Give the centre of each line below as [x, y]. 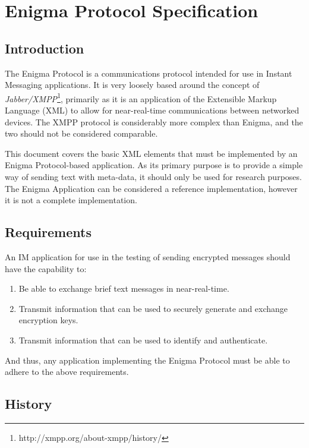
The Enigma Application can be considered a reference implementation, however [151, 188]
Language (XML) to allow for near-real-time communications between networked [152, 110]
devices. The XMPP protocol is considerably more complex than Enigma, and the [154, 122]
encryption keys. [48, 320]
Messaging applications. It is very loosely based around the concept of [132, 85]
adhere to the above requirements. [67, 372]
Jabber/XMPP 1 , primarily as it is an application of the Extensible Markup [141, 97]
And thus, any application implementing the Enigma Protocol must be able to [147, 360]
